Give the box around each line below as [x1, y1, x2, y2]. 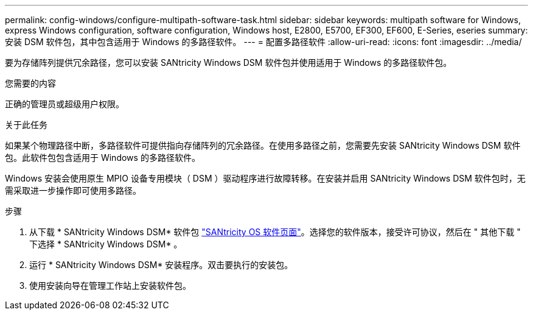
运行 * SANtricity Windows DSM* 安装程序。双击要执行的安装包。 [29, 260, 293, 270]
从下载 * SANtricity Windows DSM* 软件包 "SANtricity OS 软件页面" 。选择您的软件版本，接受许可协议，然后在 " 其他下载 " [29, 227, 521, 237]
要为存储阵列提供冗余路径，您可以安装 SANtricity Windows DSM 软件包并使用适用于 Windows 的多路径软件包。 [5, 57, 452, 68]
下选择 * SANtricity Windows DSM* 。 [29, 239, 183, 249]
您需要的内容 [5, 78, 56, 88]
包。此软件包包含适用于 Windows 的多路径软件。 [5, 152, 200, 163]
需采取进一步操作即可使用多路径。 [5, 185, 141, 196]
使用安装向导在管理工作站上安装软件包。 [29, 280, 191, 291]
